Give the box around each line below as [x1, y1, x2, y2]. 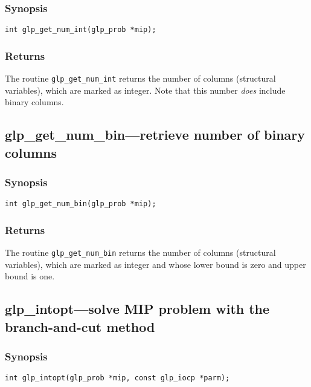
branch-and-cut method [5, 317, 155, 336]
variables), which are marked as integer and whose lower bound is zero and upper [5, 258, 306, 270]
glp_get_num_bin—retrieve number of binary [5, 125, 305, 144]
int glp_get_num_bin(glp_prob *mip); [5, 200, 156, 209]
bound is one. [5, 270, 55, 282]
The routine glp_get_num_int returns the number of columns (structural [5, 72, 276, 85]
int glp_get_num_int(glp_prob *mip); [5, 25, 156, 34]
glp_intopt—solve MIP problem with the [5, 299, 270, 318]
